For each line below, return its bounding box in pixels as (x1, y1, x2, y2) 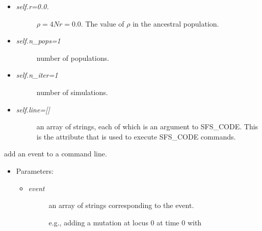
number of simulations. (36, 86, 108, 97)
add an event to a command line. (4, 148, 107, 159)
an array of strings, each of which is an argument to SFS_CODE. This (36, 121, 258, 132)
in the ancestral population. (133, 18, 219, 29)
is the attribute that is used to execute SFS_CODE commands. (36, 131, 236, 142)
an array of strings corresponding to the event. (48, 200, 194, 211)
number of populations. (36, 52, 109, 63)
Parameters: (16, 165, 54, 176)
